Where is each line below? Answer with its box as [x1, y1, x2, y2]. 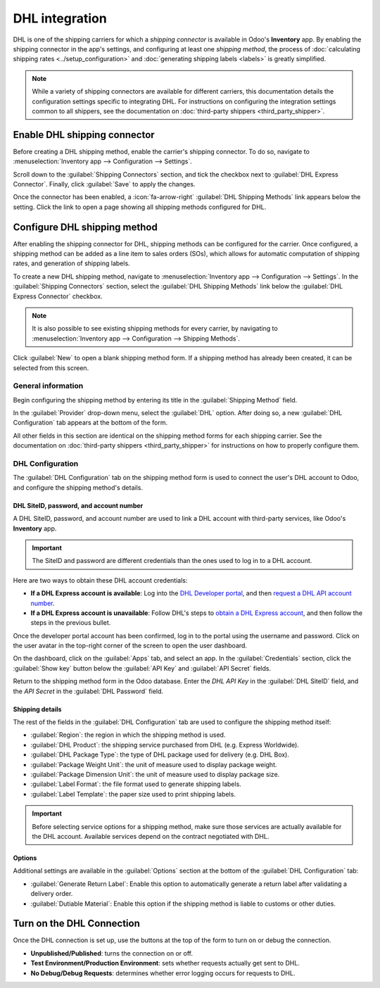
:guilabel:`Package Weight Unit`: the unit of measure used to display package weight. [30, 760, 277, 768]
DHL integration [13, 11, 107, 26]
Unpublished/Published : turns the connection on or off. [30, 949, 194, 957]
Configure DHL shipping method [13, 221, 158, 233]
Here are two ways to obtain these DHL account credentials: [13, 576, 188, 584]
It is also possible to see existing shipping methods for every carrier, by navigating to [32, 324, 278, 333]
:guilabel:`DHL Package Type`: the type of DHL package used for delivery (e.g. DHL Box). [30, 750, 290, 759]
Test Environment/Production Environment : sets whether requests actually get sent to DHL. [30, 959, 300, 968]
